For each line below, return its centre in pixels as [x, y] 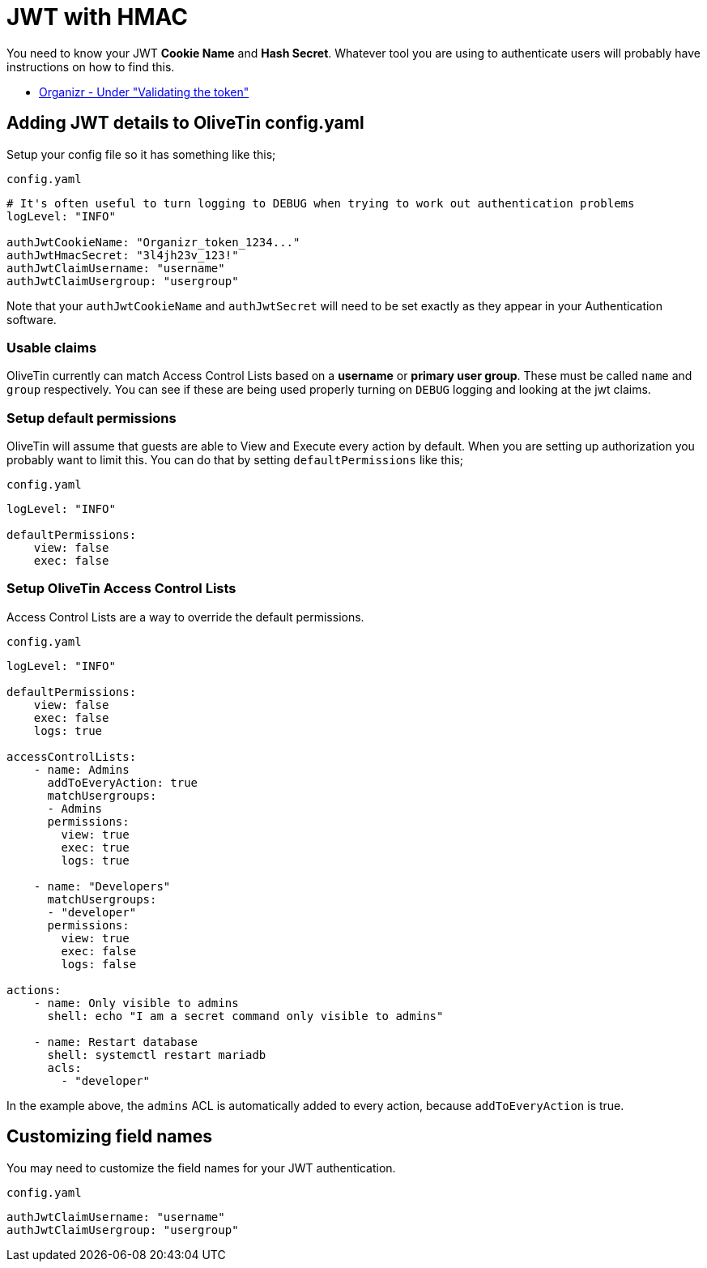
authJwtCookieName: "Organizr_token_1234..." [153, 242]
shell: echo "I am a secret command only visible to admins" [245, 1016]
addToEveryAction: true [123, 782]
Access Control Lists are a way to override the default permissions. [185, 617]
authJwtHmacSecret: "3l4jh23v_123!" [123, 255]
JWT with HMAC [97, 17]
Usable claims [52, 347]
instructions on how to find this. [91, 66]
